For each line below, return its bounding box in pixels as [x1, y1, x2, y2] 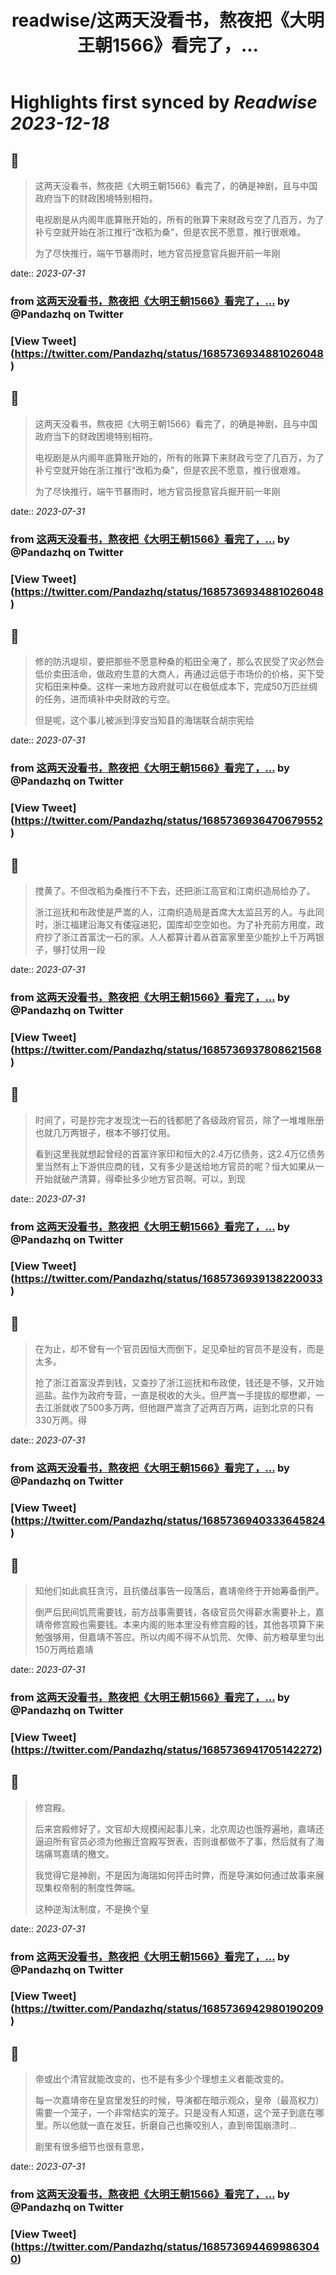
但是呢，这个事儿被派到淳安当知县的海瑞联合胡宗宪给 [34, 714, 255, 726]
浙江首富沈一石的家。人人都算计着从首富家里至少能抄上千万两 [61, 931, 316, 943]
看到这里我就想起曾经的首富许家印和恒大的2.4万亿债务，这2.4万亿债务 [34, 1147, 326, 1160]
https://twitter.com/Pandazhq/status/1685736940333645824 [14, 1514, 326, 1528]
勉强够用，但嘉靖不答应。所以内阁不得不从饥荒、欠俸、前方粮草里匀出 [34, 1631, 325, 1643]
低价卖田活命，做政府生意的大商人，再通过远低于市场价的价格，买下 [34, 668, 316, 680]
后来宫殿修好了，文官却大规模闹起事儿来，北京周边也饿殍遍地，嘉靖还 [34, 1822, 325, 1835]
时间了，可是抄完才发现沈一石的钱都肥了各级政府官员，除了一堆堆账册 [34, 1114, 325, 1126]
